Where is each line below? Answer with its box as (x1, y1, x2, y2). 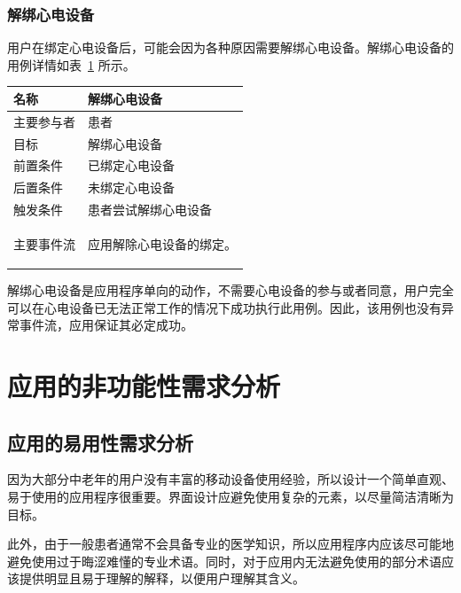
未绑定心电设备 (88, 178, 175, 197)
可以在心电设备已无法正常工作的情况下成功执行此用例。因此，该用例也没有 (7, 298, 441, 316)
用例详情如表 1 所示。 (7, 55, 136, 74)
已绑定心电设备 (88, 156, 175, 175)
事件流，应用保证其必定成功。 (19, 316, 193, 334)
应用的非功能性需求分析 (7, 368, 281, 404)
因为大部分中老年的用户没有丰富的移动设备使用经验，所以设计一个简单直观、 (7, 470, 454, 488)
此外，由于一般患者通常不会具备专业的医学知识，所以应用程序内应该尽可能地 (7, 534, 454, 553)
